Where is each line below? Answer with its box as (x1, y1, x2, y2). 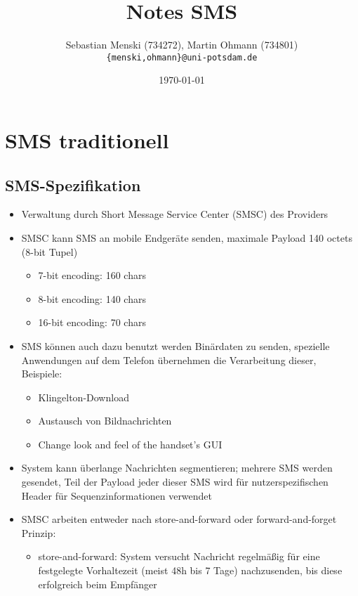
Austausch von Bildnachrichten (38, 413, 172, 428)
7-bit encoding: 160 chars (38, 268, 146, 283)
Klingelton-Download (38, 389, 129, 404)
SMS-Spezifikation (5, 174, 141, 195)
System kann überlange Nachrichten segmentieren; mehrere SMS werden (21, 460, 333, 475)
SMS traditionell (5, 125, 169, 154)
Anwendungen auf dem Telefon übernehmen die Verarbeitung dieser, (21, 352, 317, 367)
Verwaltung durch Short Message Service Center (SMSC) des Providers (21, 207, 329, 221)
